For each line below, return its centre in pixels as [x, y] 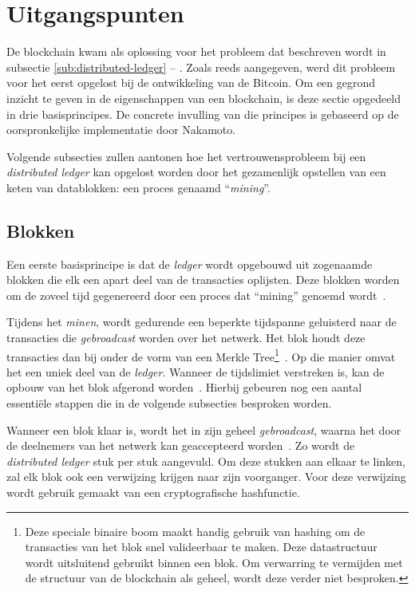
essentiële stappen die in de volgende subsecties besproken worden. [169, 403]
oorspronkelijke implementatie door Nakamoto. [121, 130]
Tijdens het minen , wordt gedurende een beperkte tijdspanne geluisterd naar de [202, 322]
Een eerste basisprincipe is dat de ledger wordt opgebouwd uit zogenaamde [190, 264]
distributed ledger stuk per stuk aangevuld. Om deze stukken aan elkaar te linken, [206, 461]
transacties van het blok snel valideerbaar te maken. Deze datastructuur [201, 547]
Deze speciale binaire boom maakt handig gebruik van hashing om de [195, 531]
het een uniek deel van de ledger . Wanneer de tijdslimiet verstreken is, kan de [196, 371]
